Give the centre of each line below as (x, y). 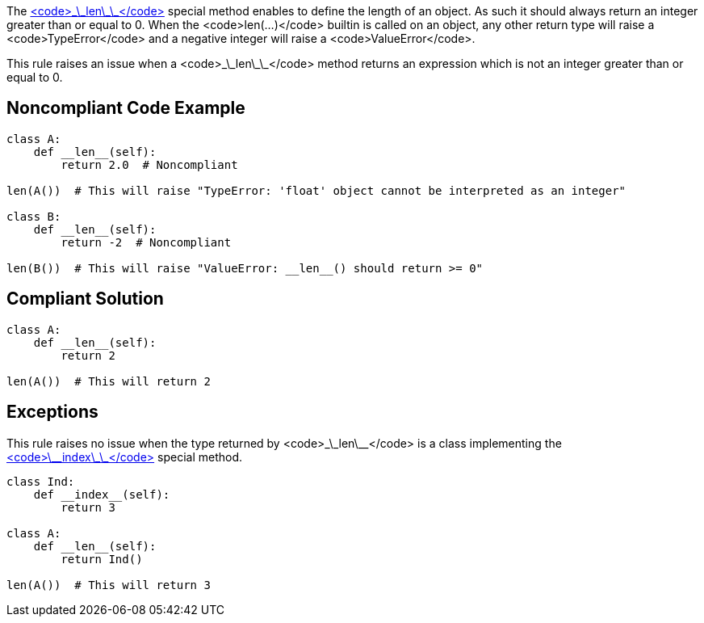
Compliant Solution (85, 299)
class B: (34, 216)
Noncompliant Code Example (126, 108)
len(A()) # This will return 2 (109, 381)
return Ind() (102, 559)
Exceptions (52, 412)
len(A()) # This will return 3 (109, 585)
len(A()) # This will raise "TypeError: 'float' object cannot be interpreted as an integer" (316, 190)
